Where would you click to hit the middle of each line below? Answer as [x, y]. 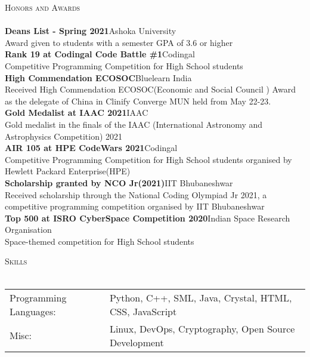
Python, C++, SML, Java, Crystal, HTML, [201, 297]
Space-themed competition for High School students [100, 241]
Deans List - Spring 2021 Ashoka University [91, 31]
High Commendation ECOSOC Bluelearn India [98, 77]
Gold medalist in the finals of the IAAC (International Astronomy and [134, 124]
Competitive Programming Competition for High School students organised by [148, 159]
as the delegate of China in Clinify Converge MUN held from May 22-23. [138, 101]
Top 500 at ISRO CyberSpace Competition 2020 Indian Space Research [148, 218]
